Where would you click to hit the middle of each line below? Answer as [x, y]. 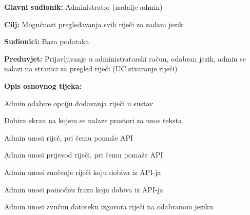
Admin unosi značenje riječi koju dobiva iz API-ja [83, 172]
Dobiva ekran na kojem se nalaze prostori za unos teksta [93, 120]
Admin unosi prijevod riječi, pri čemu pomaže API [84, 155]
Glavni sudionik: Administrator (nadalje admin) [83, 7]
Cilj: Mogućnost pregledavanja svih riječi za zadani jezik [94, 24]
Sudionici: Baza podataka [47, 41]
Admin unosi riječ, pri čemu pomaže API [69, 137]
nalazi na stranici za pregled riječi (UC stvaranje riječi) [91, 69]
